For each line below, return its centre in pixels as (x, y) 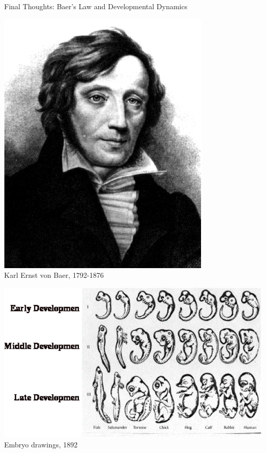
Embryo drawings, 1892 (41, 444)
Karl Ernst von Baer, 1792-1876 (54, 275)
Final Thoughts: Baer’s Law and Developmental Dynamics (96, 6)
